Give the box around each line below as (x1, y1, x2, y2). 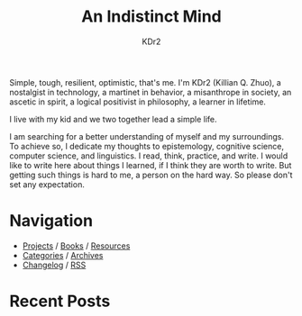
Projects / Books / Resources (22, 240, 131, 251)
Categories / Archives (22, 249, 104, 260)
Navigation (9, 211, 93, 231)
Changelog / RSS (22, 259, 87, 270)
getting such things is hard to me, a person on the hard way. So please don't (9, 169, 293, 180)
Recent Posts (9, 291, 111, 311)
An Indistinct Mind (80, 6, 223, 27)
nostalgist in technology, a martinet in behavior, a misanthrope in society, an (9, 86, 292, 97)
